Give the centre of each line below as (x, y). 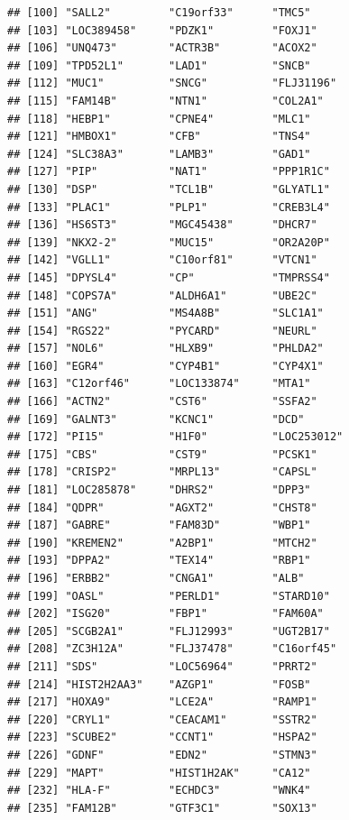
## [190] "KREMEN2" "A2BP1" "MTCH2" (162, 543)
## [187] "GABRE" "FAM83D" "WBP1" (159, 525)
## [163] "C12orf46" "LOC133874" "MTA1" (159, 384)
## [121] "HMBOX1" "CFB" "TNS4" (159, 137)
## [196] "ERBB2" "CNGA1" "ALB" (156, 578)
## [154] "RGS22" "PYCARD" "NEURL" (162, 331)
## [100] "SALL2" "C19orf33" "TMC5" (159, 13)
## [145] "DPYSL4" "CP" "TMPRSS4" (169, 277)
